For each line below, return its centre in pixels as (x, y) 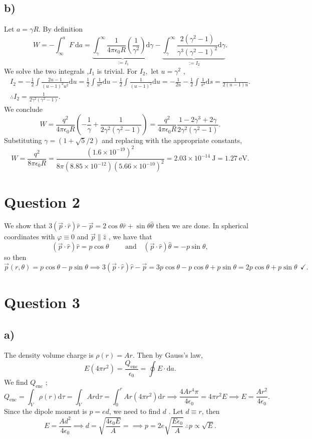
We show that (25, 226)
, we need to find (135, 411)
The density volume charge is (49, 355)
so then (15, 257)
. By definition (61, 29)
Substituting (23, 140)
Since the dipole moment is (46, 411)
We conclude (23, 109)
